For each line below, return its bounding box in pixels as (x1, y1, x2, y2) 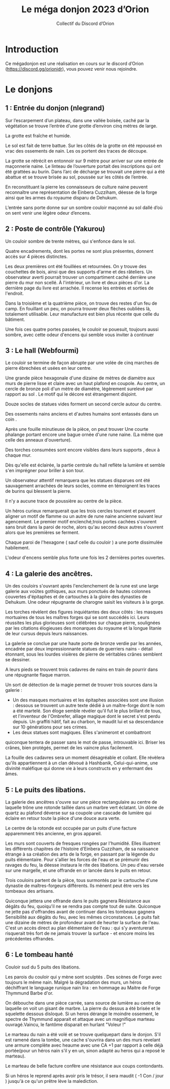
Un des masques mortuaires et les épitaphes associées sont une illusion (12, 697, 164, 703)
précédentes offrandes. (5, 935, 55, 941)
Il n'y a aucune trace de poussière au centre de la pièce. (5, 498, 123, 504)
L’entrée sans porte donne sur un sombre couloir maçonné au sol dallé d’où (5, 204, 163, 211)
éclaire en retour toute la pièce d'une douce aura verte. (5, 815, 121, 821)
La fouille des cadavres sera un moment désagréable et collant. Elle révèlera (5, 754, 165, 761)
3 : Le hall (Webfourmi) (5, 346, 79, 355)
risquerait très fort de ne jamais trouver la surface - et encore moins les (5, 930, 155, 936)
